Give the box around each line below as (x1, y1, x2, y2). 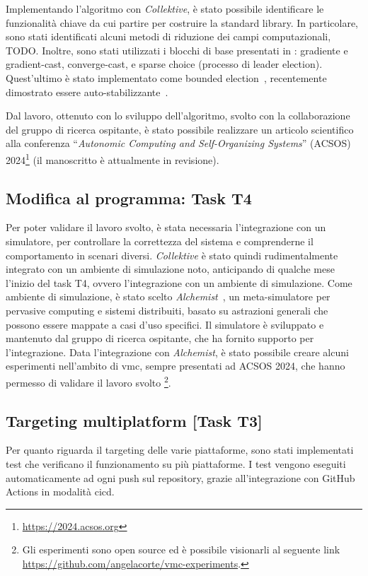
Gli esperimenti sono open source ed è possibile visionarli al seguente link (22, 542, 340, 557)
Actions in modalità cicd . (6, 484, 115, 499)
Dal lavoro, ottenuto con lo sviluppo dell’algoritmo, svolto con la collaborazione (6, 108, 350, 123)
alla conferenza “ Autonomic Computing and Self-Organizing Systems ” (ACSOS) (6, 136, 351, 151)
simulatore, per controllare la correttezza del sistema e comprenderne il (6, 233, 314, 248)
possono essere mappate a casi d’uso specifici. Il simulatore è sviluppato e (6, 317, 324, 331)
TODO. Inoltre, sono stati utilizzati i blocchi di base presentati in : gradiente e (6, 42, 348, 57)
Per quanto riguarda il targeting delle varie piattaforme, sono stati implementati (6, 442, 354, 457)
